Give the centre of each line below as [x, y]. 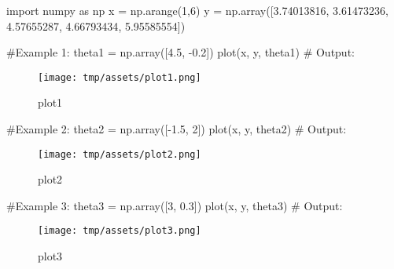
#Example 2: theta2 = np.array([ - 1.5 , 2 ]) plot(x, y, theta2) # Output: [177, 129]
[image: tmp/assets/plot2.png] [120, 154]
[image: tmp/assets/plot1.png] [120, 77]
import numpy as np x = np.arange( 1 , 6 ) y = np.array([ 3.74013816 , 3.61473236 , [197, 10]
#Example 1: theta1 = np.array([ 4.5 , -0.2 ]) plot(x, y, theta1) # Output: [180, 52]
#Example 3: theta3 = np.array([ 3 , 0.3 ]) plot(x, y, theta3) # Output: [175, 205]
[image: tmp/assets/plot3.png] [120, 231]
